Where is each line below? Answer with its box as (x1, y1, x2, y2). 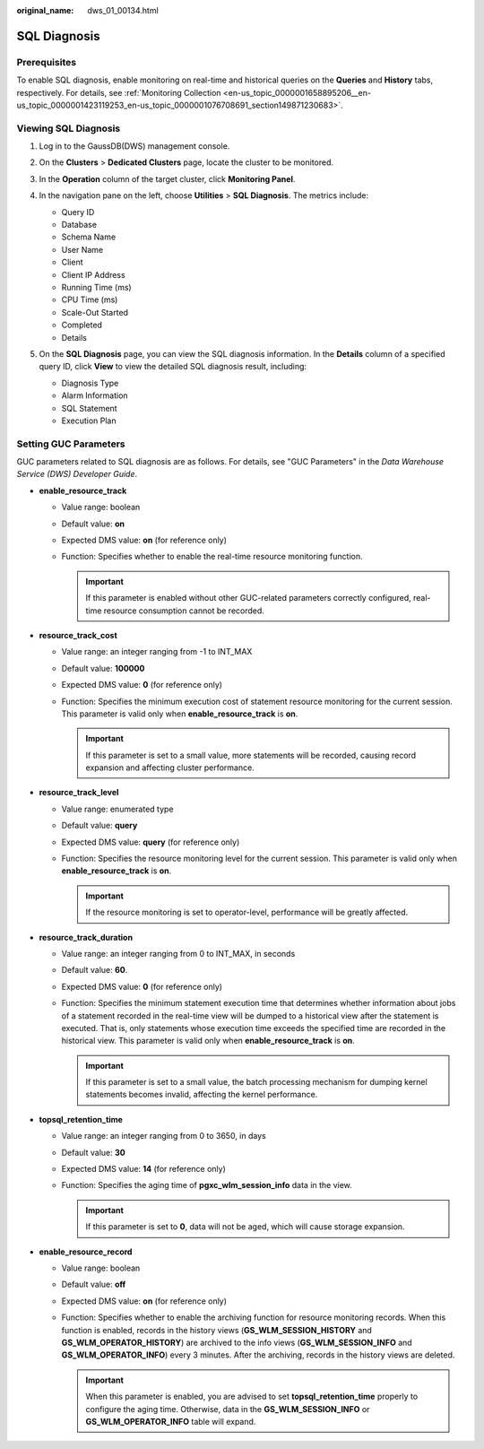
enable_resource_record (39, 1246, 133, 1257)
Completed (61, 319, 103, 331)
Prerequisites (16, 56, 76, 68)
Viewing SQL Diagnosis (16, 122, 121, 134)
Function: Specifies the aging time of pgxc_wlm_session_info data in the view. (61, 1180, 353, 1191)
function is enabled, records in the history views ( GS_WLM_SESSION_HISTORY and (61, 1324, 372, 1335)
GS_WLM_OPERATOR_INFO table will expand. (85, 1416, 256, 1427)
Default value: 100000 (61, 663, 145, 673)
